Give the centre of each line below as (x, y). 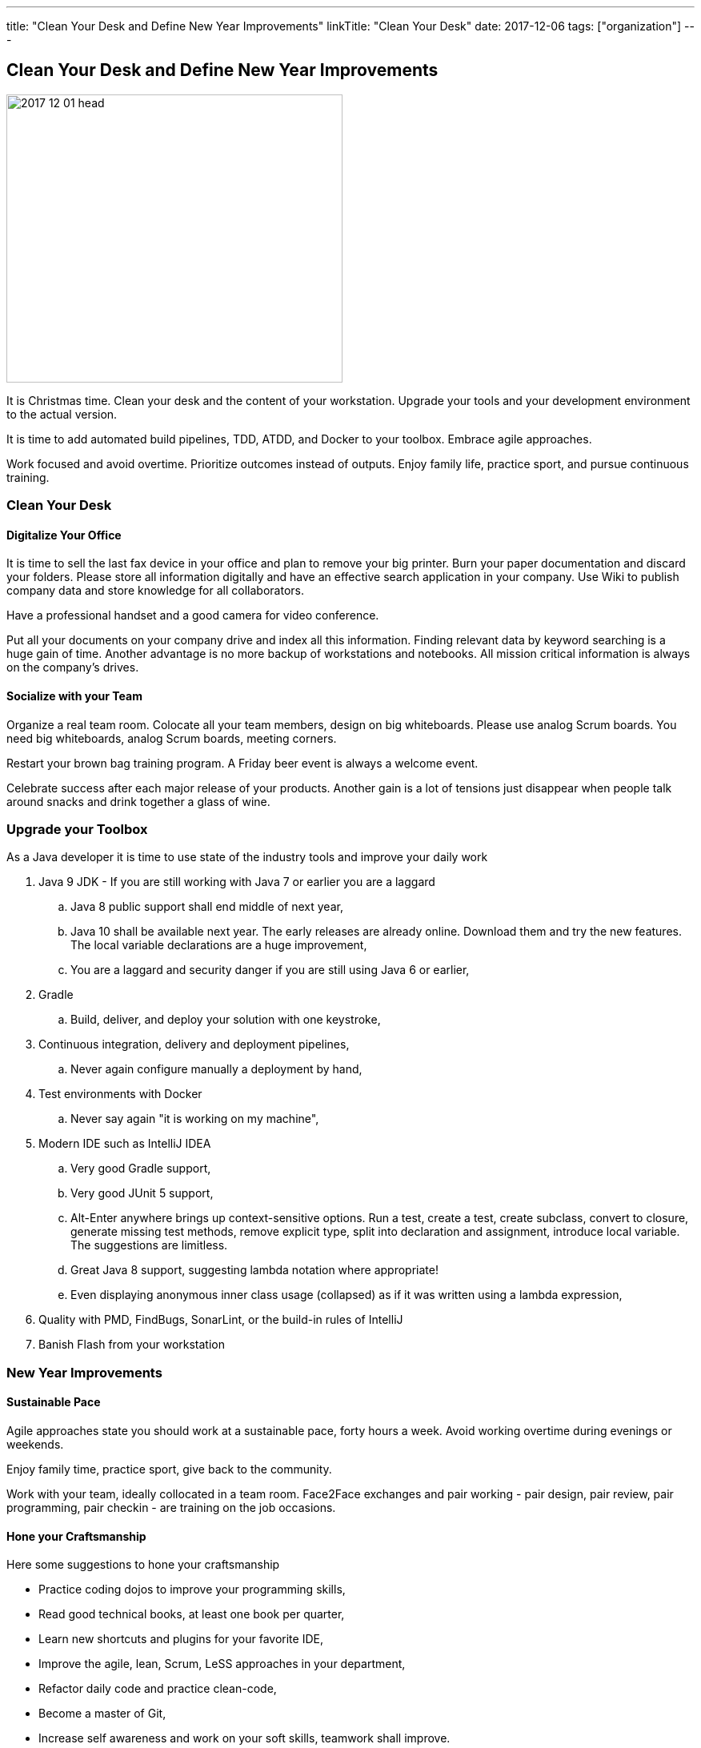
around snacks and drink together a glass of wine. (138, 801)
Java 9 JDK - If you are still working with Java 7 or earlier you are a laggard (237, 882)
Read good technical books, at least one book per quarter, (192, 1614)
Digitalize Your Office (64, 535)
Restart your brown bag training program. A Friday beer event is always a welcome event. (242, 763)
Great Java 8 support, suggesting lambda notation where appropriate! (254, 1270)
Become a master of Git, (102, 1714)
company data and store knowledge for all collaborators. (155, 591)
